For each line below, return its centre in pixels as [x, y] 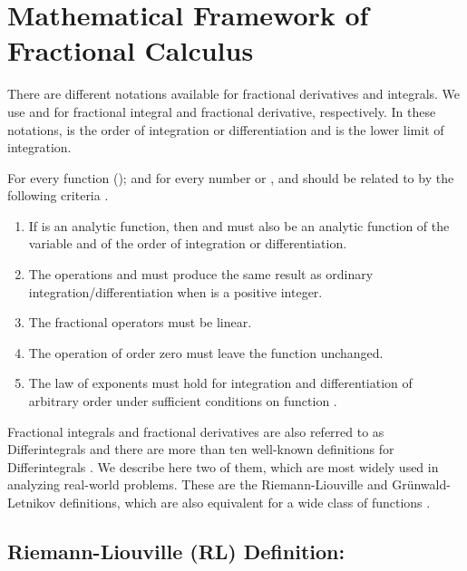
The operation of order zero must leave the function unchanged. [206, 352]
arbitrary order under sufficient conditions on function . [183, 401]
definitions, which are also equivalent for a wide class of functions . [245, 502]
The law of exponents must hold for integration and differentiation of [220, 383]
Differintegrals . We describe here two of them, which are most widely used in [223, 466]
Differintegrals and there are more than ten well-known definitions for [201, 449]
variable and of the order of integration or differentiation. [188, 243]
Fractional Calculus [131, 50]
